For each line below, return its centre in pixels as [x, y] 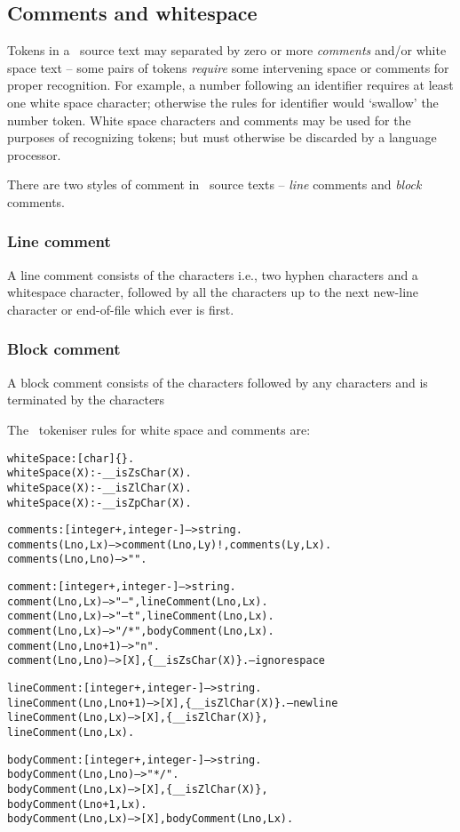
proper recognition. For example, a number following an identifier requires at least [230, 85]
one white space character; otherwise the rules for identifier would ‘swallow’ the [223, 102]
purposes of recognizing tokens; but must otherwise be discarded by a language [222, 137]
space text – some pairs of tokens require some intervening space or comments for [228, 67]
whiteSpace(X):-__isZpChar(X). [99, 503]
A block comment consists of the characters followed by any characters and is [218, 382]
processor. [34, 154]
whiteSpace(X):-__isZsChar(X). [99, 473]
